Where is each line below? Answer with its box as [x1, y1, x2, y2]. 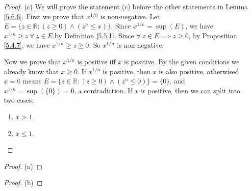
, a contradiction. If [74, 85, 132, 95]
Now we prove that [4, 56, 61, 66]
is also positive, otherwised [159, 66, 239, 76]
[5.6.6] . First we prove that [4, 11, 84, 21]
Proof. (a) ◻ [4, 161, 43, 171]
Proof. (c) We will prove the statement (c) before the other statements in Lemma [4, 1, 248, 11]
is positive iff [77, 56, 116, 66]
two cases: [4, 95, 34, 105]
